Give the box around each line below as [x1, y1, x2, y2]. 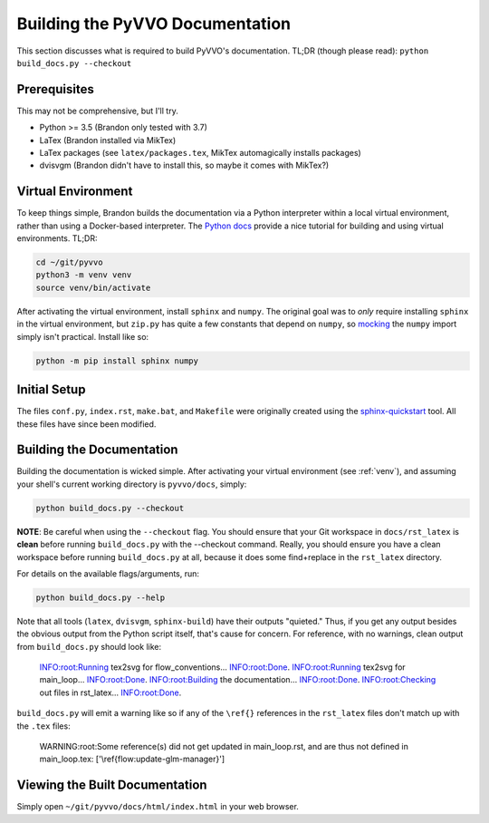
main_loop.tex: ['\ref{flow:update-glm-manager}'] [39, 753, 225, 765]
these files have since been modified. [16, 418, 157, 430]
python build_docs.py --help [35, 592, 166, 603]
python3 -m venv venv [35, 270, 132, 280]
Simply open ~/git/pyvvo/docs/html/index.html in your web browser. [16, 801, 299, 812]
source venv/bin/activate [35, 282, 151, 293]
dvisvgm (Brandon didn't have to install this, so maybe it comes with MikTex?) [39, 160, 330, 171]
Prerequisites [16, 82, 94, 97]
